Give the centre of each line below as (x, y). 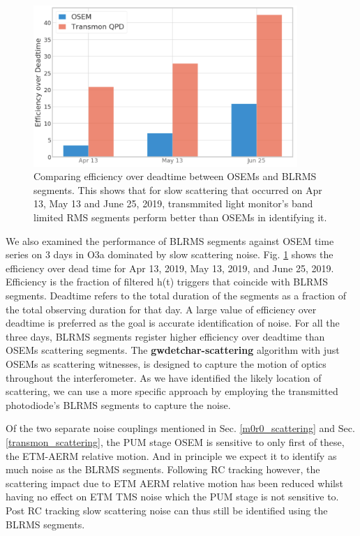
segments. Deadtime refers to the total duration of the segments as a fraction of (176, 296)
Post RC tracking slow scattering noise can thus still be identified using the (167, 510)
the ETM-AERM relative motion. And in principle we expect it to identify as (171, 455)
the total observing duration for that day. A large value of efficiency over (161, 309)
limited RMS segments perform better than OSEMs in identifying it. (180, 217)
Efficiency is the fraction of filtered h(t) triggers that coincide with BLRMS (167, 282)
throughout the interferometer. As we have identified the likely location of (164, 377)
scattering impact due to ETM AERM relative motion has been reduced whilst (174, 483)
